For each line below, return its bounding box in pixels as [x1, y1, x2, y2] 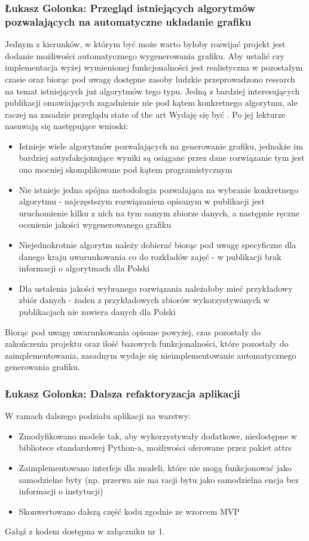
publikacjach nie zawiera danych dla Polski [19, 305, 176, 318]
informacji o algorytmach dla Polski [19, 262, 149, 274]
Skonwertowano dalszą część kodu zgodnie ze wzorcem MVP [19, 505, 240, 517]
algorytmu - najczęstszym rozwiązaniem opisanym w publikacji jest [19, 195, 265, 207]
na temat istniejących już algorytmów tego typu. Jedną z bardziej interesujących [5, 84, 300, 97]
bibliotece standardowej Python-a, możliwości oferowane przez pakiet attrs [19, 441, 292, 454]
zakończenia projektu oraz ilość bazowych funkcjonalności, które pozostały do [5, 337, 289, 350]
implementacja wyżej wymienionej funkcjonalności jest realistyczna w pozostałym [5, 61, 303, 74]
